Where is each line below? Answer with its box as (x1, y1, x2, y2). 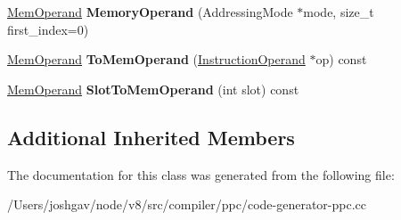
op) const (315, 50, 367, 69)
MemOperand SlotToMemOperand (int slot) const (7, 79, 299, 98)
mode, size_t (303, 3, 374, 20)
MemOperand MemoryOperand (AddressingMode (7, 3, 293, 20)
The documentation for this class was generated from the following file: (7, 165, 395, 183)
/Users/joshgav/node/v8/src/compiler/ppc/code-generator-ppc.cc (7, 195, 367, 214)
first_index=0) (7, 20, 89, 38)
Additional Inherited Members (7, 123, 295, 151)
